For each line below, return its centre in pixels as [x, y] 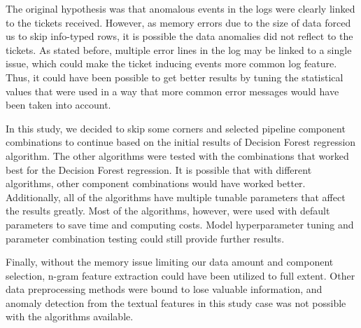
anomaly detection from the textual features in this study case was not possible [176, 302]
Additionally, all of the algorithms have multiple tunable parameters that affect [176, 197]
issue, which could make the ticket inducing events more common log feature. [171, 63]
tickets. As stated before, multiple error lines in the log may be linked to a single [179, 49]
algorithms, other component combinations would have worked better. [156, 183]
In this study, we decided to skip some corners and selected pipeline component [176, 128]
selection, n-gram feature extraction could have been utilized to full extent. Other [180, 275]
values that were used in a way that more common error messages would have [172, 91]
